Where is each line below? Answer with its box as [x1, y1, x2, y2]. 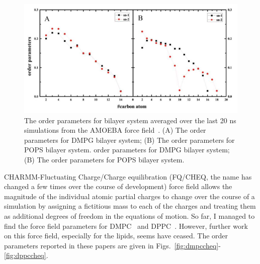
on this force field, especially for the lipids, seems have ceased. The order [4, 230, 228, 241]
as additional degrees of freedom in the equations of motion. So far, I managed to [4, 210, 255, 221]
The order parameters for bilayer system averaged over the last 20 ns [24, 115, 236, 125]
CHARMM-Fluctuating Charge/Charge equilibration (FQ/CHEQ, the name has [4, 171, 252, 182]
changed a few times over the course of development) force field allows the [4, 181, 232, 192]
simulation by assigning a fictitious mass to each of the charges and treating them [4, 201, 256, 211]
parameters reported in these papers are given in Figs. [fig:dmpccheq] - [4, 240, 221, 250]
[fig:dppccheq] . [4, 250, 48, 260]
